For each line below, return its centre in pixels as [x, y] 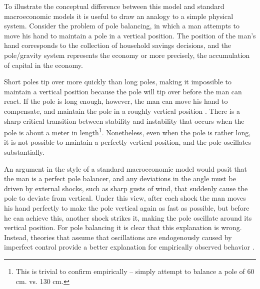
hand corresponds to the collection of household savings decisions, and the [118, 45]
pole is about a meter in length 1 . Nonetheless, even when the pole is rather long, [127, 132]
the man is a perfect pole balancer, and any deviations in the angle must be [120, 178]
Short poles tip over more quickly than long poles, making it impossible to [118, 82]
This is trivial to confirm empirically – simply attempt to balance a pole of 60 [135, 271]
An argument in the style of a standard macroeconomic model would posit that [126, 168]
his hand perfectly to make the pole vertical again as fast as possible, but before [127, 207]
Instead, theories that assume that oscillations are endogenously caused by [118, 237]
